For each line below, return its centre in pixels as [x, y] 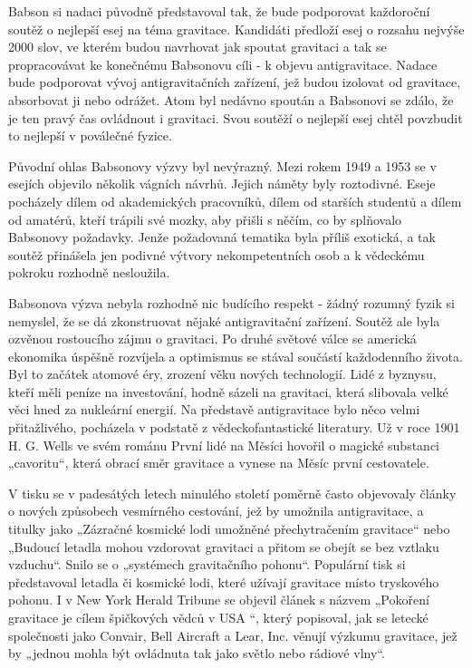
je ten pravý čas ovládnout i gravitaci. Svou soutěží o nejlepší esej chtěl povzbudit [236, 117]
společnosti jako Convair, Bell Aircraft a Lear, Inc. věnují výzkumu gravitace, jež [233, 635]
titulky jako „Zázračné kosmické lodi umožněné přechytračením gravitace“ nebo [229, 529]
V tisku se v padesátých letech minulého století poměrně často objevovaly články [232, 493]
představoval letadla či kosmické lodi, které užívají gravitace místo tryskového [224, 581]
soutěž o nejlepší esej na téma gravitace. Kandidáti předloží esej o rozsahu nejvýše [236, 29]
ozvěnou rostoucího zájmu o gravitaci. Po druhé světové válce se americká [212, 339]
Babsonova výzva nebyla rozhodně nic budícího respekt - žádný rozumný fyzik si [231, 302]
